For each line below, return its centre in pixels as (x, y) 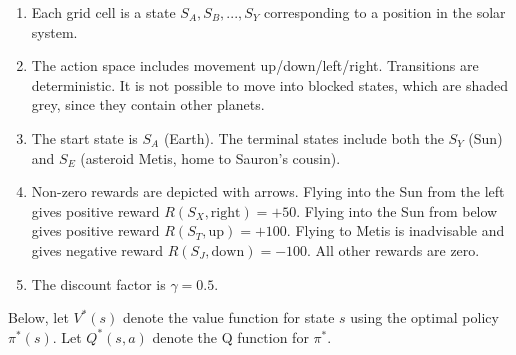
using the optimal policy (424, 317)
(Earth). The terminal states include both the (303, 137)
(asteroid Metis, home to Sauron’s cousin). (210, 157)
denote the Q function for (230, 336)
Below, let (38, 317)
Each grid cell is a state (103, 12)
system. (54, 31)
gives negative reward (97, 249)
